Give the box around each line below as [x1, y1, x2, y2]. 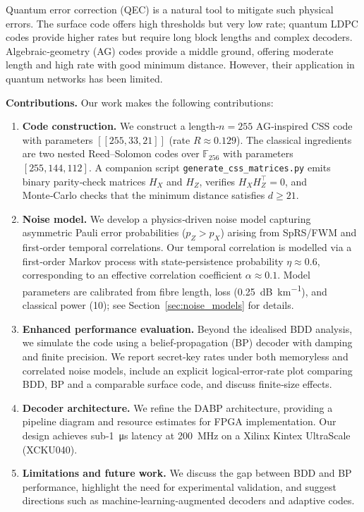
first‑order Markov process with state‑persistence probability [22, 253, 284, 268]
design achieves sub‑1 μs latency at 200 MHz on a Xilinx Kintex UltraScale [22, 427, 351, 442]
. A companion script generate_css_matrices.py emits [88, 159, 331, 174]
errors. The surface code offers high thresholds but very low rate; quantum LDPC [6, 16, 358, 30]
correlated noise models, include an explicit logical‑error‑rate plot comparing [22, 362, 353, 377]
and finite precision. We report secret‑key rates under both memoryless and [22, 348, 348, 363]
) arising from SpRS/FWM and [220, 225, 357, 240]
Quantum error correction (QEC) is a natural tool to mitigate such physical [6, 2, 334, 16]
